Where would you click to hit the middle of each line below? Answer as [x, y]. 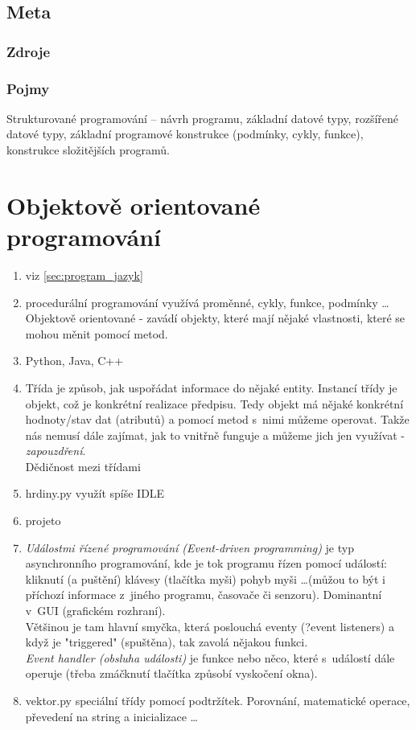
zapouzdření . [56, 451]
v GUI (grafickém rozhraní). [95, 611]
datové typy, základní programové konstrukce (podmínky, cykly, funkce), [185, 134]
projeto [43, 521]
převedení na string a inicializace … [111, 716]
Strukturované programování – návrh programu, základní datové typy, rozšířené [202, 118]
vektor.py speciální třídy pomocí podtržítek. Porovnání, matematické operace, [218, 700]
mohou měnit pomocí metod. [97, 333]
